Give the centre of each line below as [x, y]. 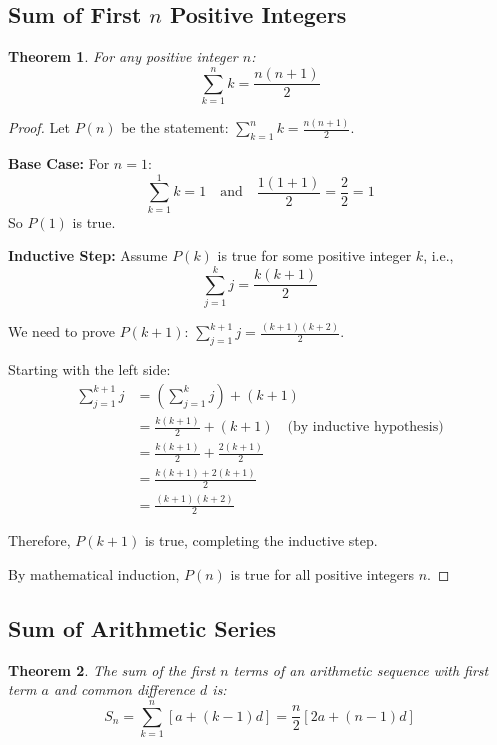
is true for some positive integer [314, 255]
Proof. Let [39, 127]
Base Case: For [59, 163]
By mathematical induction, [94, 574]
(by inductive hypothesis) [365, 427]
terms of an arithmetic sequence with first [361, 669]
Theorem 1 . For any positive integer [123, 56]
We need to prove [61, 331]
